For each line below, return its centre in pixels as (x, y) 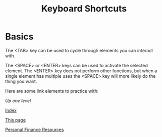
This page (15, 120)
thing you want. (21, 81)
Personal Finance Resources (34, 130)
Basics (19, 37)
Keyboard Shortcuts (84, 9)
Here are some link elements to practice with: (52, 91)
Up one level (18, 101)
